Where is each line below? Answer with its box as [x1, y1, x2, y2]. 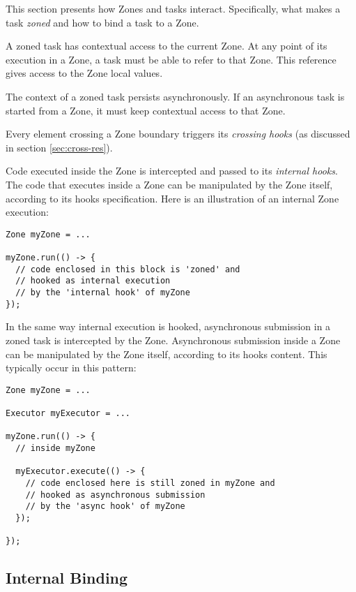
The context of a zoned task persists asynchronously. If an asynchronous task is [6, 89, 345, 103]
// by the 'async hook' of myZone [25, 501, 185, 512]
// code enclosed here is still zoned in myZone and [25, 478, 275, 488]
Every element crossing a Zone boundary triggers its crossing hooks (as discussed [6, 126, 350, 141]
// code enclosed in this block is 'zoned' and [15, 264, 240, 274]
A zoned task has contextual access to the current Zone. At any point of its [6, 38, 327, 53]
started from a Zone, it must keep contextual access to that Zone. [6, 103, 286, 117]
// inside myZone [15, 443, 95, 453]
